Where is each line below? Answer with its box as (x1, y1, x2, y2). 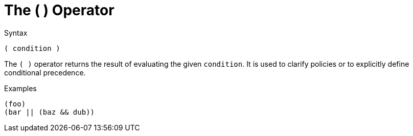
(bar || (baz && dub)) (4, 107, 95, 116)
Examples (4, 84, 37, 93)
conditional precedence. (4, 68, 86, 77)
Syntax (4, 28, 28, 37)
